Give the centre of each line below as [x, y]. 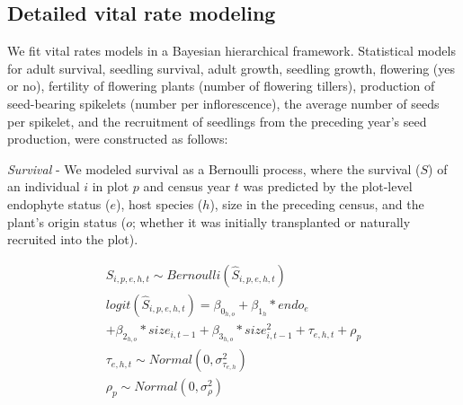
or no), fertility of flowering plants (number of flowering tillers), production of [221, 86]
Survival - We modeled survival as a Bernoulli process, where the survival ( [214, 168]
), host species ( [160, 203]
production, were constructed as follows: [118, 139]
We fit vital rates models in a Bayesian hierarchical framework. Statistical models [231, 51]
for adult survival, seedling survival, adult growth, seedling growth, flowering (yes [231, 68]
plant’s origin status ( [67, 221]
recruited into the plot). [73, 239]
